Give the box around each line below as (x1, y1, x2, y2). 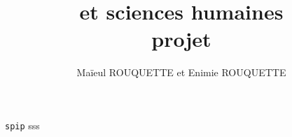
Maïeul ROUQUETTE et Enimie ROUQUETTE (76, 65, 286, 80)
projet (151, 24, 211, 53)
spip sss (5, 117, 40, 132)
